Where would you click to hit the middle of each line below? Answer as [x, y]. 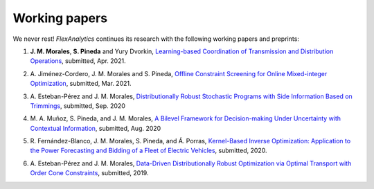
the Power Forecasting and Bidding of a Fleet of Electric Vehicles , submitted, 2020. [149, 151]
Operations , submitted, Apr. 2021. [78, 61]
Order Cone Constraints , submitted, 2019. [89, 173]
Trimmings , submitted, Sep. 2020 [78, 106]
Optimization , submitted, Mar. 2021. [81, 84]
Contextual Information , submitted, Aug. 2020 [96, 128]
